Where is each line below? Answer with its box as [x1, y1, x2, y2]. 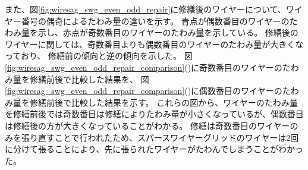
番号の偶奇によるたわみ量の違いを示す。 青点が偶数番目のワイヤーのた [21, 14, 298, 27]
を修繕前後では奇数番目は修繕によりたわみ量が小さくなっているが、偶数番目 [5, 108, 304, 120]
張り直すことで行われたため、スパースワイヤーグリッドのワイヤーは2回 [21, 131, 299, 143]
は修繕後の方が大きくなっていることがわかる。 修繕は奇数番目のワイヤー [5, 119, 290, 131]
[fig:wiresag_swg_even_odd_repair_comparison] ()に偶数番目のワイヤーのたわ [5, 84, 299, 97]
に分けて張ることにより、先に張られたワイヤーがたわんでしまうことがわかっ [5, 143, 304, 155]
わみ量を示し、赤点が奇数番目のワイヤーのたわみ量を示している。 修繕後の [5, 26, 298, 39]
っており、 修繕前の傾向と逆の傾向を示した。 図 [5, 49, 193, 62]
